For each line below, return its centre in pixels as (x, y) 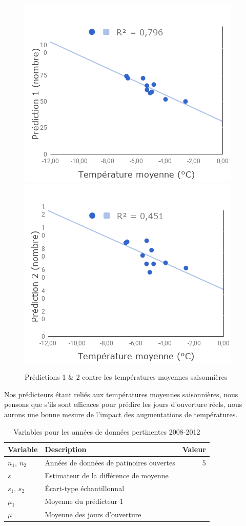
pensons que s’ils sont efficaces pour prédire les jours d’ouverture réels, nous (123, 404)
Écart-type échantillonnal (85, 488)
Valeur (194, 449)
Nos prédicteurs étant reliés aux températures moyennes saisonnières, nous (121, 394)
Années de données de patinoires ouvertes (110, 462)
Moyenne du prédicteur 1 (84, 501)
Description (66, 449)
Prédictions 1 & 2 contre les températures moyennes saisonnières (126, 377)
